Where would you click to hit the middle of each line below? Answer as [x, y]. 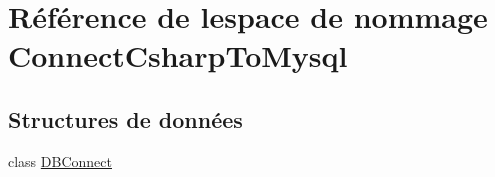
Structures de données [125, 118]
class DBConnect [60, 160]
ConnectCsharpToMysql [178, 55]
